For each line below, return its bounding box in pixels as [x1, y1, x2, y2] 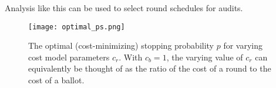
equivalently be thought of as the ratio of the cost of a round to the [28, 62, 271, 75]
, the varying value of [166, 50, 243, 63]
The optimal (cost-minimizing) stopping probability [28, 39, 214, 52]
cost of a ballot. [28, 74, 85, 86]
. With [119, 50, 143, 63]
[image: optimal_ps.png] [28, 22, 125, 31]
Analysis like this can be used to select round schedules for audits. [5, 2, 243, 13]
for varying [223, 39, 262, 52]
